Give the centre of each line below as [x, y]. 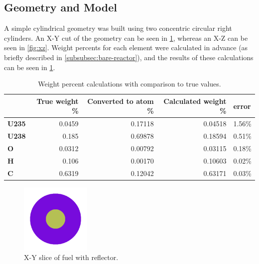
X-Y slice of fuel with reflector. [71, 257]
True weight [58, 101]
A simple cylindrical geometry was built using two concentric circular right [118, 28]
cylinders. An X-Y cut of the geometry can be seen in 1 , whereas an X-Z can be [126, 38]
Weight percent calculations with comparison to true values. [129, 84]
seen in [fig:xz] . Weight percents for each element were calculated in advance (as [126, 47]
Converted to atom [121, 101]
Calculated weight [195, 101]
